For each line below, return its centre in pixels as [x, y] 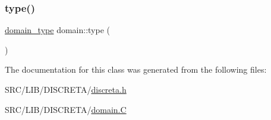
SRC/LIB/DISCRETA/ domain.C [66, 109]
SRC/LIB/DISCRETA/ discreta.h [66, 89]
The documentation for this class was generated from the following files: [136, 69]
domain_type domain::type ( [57, 30]
